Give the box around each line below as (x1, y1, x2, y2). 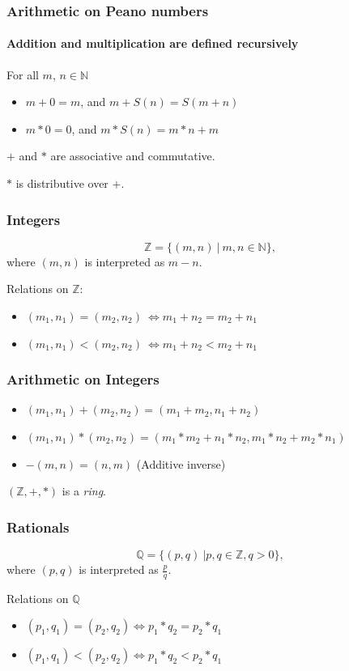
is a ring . (62, 482, 107, 499)
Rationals (6, 516, 70, 537)
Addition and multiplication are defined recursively (6, 35, 299, 52)
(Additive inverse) (136, 455, 226, 472)
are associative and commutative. (50, 147, 215, 164)
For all (6, 66, 39, 83)
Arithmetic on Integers (6, 369, 160, 389)
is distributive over (15, 175, 109, 192)
